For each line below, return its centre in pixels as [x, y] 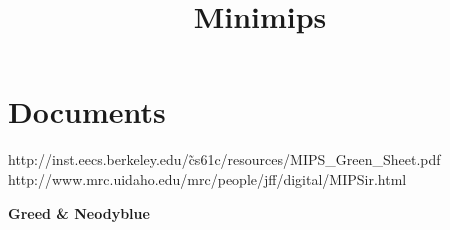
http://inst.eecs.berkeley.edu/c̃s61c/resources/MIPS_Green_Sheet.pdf [224, 159]
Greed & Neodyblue [79, 212]
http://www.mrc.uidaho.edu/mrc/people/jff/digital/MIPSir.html [207, 178]
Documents [87, 111]
